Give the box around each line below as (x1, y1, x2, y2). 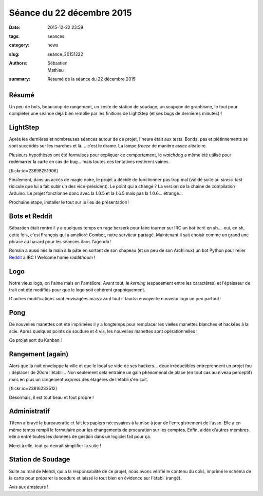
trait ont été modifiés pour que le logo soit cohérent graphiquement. (9, 287, 146, 292)
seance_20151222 (47, 51, 84, 57)
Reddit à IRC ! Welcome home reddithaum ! (9, 254, 95, 260)
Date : (9, 24, 20, 30)
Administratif (9, 407, 50, 415)
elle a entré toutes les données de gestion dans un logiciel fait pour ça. (9, 434, 151, 439)
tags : (9, 33, 20, 39)
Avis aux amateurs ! (9, 484, 49, 490)
